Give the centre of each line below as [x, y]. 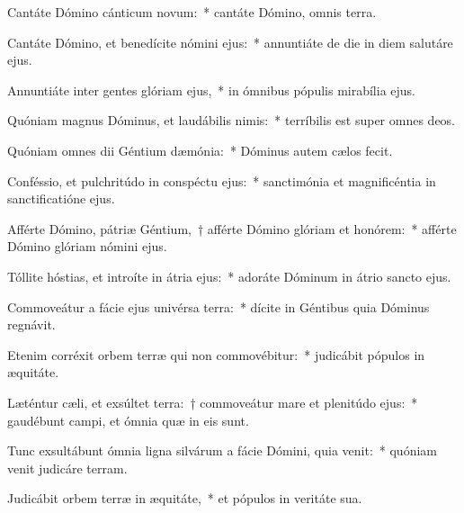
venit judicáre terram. [67, 468]
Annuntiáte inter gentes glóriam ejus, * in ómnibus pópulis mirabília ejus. [211, 90]
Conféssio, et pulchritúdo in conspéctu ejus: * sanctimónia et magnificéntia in [222, 180]
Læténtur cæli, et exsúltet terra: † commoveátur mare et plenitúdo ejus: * [213, 402]
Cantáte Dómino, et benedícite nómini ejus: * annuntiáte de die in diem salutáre [230, 42]
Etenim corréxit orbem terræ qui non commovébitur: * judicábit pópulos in [216, 354]
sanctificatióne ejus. [61, 198]
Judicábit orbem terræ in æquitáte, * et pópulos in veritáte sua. [185, 498]
